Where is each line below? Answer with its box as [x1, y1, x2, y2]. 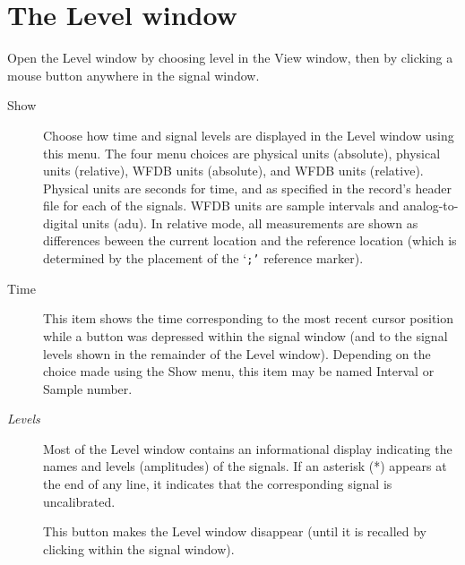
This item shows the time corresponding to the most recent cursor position [43, 309, 454, 328]
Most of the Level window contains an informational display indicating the [43, 439, 452, 458]
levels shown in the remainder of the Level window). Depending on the [43, 344, 431, 363]
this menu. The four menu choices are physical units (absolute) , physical [43, 143, 441, 162]
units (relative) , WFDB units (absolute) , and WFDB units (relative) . [43, 161, 424, 180]
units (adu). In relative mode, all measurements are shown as [82, 213, 418, 232]
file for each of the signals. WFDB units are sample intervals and [43, 196, 400, 215]
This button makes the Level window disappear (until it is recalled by [43, 522, 426, 541]
